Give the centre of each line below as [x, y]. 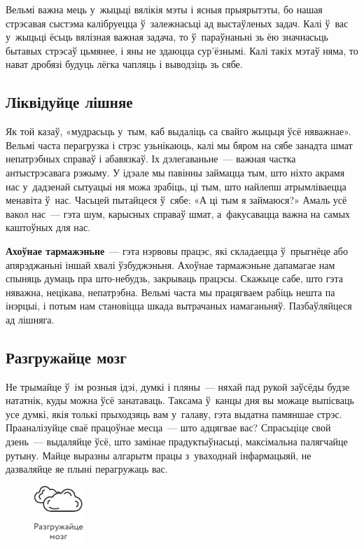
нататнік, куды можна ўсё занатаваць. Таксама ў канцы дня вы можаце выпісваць [180, 400]
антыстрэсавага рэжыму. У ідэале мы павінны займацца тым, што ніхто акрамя [175, 172]
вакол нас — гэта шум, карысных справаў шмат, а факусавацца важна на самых [178, 213]
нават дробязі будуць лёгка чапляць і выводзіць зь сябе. [124, 64]
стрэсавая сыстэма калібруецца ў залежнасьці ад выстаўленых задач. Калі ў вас [177, 23]
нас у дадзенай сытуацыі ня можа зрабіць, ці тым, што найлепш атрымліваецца [176, 186]
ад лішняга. [30, 319]
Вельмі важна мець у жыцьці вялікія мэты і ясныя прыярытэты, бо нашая [164, 9]
